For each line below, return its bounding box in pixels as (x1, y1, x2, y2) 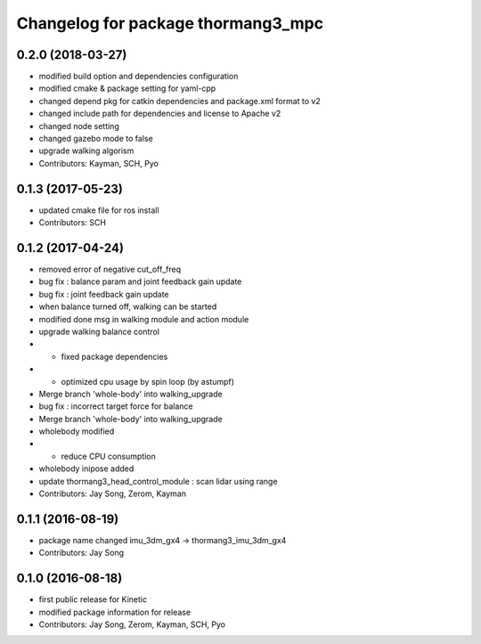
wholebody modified (38, 426, 115, 436)
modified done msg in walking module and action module (38, 314, 249, 324)
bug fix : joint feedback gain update (38, 289, 169, 299)
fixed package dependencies (61, 351, 168, 362)
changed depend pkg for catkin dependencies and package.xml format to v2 (38, 95, 321, 106)
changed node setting (38, 120, 119, 131)
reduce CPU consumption (61, 451, 156, 461)
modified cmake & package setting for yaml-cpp (38, 83, 216, 94)
